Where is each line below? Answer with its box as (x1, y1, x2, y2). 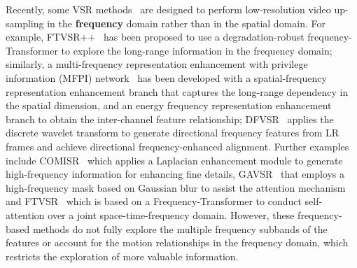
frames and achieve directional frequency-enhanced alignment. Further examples (6, 139, 349, 153)
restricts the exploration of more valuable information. (6, 248, 239, 263)
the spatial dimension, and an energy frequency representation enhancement (6, 98, 332, 113)
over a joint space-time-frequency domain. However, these (48, 207, 295, 222)
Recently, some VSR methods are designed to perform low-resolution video (6, 2, 331, 16)
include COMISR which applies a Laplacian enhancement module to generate (6, 153, 343, 167)
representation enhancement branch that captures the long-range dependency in (6, 84, 349, 99)
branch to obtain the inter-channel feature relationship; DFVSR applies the (6, 111, 334, 126)
